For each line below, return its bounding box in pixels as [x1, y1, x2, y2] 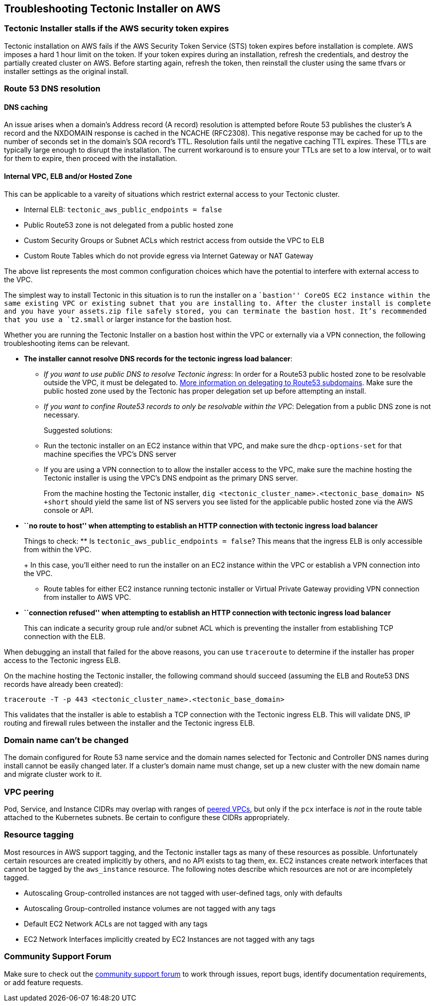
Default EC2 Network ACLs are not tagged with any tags [24, 919, 208, 928]
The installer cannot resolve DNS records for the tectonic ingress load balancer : [24, 354, 292, 363]
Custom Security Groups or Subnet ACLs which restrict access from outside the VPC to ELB [24, 236, 324, 245]
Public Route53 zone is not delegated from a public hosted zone [24, 220, 233, 229]
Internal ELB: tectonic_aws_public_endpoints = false [24, 205, 222, 214]
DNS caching [4, 102, 48, 111]
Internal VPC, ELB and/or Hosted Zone [4, 172, 133, 180]
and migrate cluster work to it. [4, 770, 102, 779]
